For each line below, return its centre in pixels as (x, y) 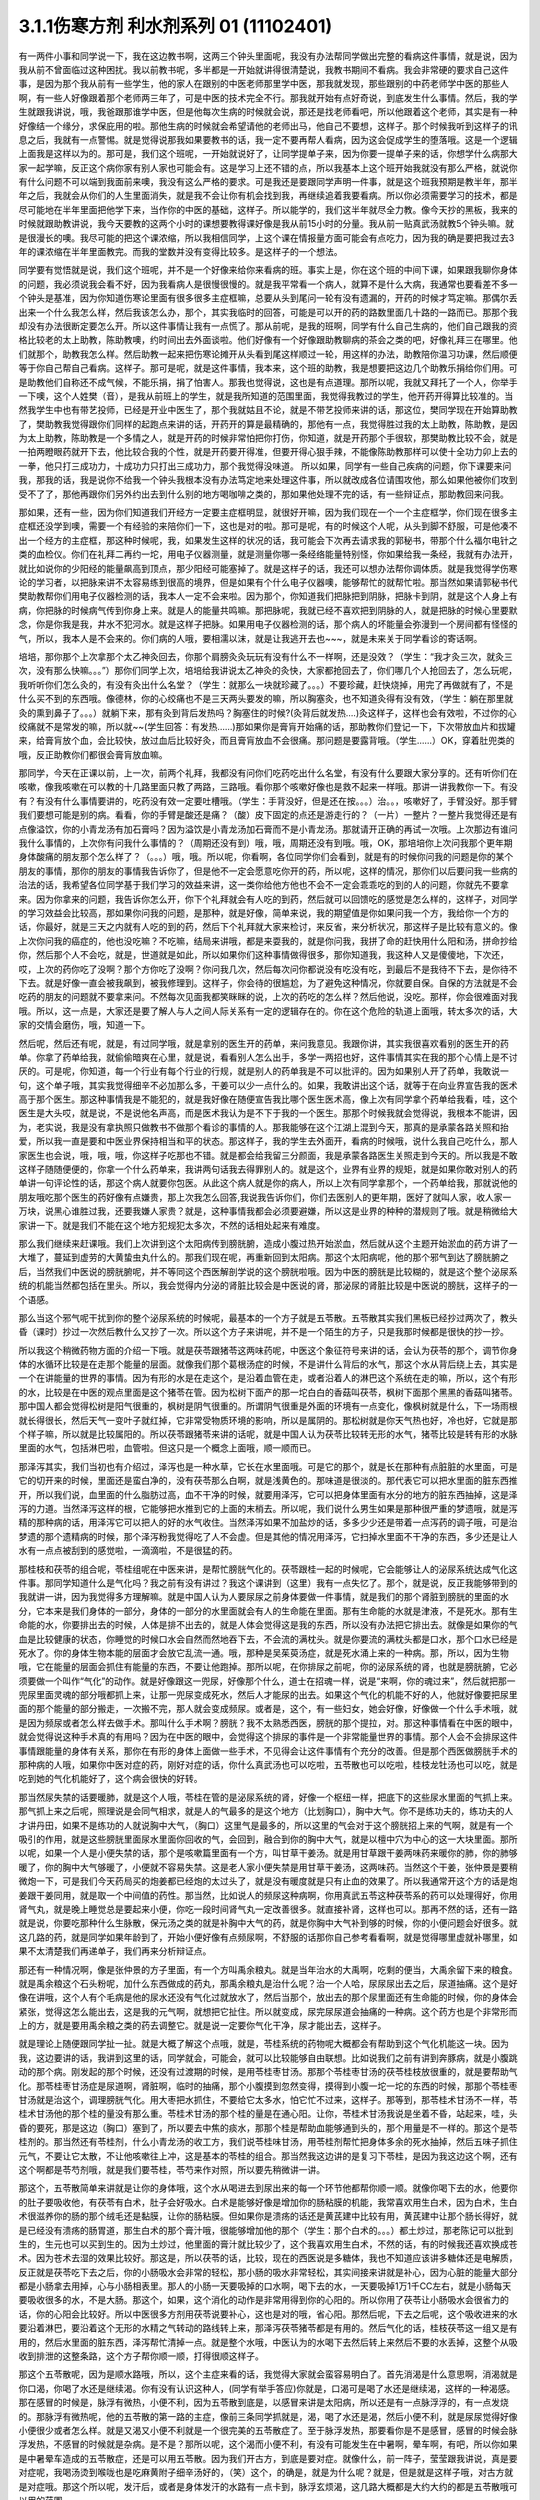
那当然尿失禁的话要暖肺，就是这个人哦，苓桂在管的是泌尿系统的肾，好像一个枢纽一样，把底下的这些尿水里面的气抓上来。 (268, 1797)
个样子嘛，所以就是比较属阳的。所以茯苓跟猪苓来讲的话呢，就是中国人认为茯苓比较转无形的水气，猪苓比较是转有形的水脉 (268, 1434)
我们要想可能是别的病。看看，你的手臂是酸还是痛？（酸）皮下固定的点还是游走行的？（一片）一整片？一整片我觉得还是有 (268, 815)
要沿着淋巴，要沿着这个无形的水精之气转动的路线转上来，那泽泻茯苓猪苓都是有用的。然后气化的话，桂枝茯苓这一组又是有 (268, 2328)
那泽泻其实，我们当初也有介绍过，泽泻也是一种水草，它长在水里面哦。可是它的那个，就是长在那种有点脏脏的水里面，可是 (268, 1466)
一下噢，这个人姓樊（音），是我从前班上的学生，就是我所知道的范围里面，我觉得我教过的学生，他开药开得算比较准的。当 (266, 396)
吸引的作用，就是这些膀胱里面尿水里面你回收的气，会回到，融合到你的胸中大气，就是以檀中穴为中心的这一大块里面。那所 (268, 1839)
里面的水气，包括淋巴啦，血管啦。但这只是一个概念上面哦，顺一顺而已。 (167, 1448)
